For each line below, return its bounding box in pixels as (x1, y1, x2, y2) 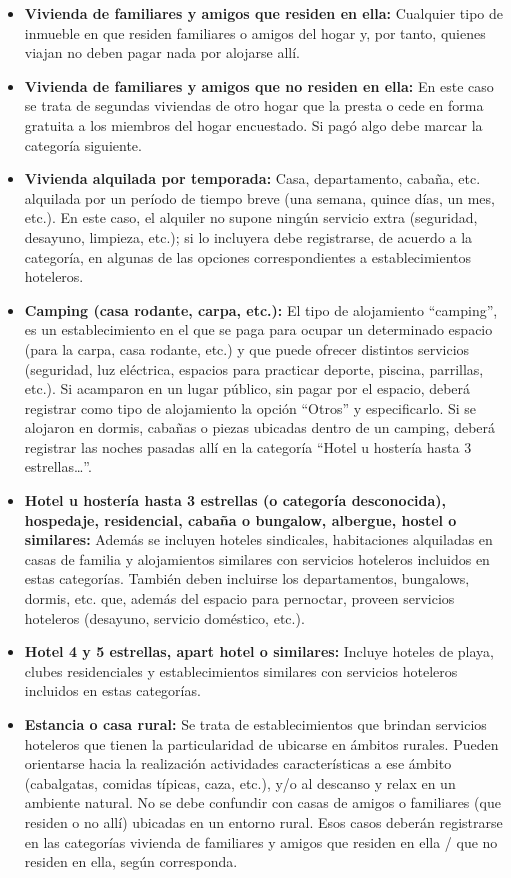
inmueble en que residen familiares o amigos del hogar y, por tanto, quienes (24, 22, 486, 43)
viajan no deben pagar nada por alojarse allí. (24, 42, 300, 63)
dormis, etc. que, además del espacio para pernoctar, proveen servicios (24, 588, 455, 609)
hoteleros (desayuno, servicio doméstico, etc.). (24, 607, 305, 628)
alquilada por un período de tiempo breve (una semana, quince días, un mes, (24, 187, 495, 208)
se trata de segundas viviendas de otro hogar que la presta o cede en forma (24, 95, 484, 116)
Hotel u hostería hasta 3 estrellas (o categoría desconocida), (24, 490, 447, 511)
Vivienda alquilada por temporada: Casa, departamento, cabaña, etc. (24, 168, 481, 189)
